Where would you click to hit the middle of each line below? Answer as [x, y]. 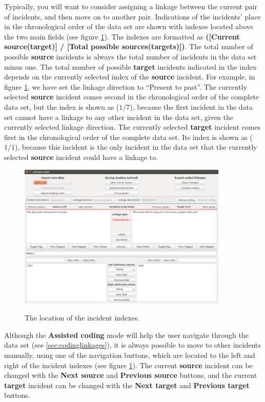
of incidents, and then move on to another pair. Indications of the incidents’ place [132, 16]
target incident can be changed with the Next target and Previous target [127, 385]
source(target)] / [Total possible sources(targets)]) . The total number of [129, 46]
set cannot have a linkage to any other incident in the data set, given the [119, 117]
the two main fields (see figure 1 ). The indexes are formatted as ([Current [122, 36]
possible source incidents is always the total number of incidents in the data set [130, 56]
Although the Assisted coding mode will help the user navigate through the [127, 335]
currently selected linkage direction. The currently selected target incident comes [132, 127]
